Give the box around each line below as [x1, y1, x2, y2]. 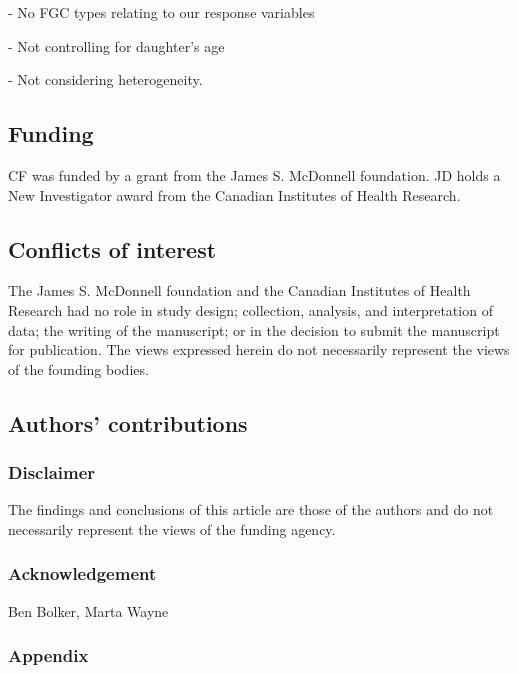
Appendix [8, 643, 89, 668]
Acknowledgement [8, 561, 157, 586]
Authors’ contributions [8, 407, 248, 438]
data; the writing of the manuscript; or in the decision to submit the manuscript [8, 319, 500, 340]
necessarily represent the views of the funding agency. [8, 518, 336, 539]
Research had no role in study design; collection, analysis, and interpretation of [8, 299, 493, 320]
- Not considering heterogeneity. [8, 69, 203, 90]
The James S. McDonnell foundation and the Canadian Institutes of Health [8, 280, 471, 301]
